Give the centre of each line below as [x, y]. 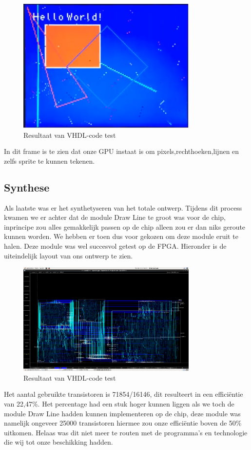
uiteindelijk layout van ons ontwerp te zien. [68, 255]
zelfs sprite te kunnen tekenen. [49, 161]
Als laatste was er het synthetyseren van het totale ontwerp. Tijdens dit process [123, 207]
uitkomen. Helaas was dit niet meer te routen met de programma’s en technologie [126, 432]
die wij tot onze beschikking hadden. [58, 442]
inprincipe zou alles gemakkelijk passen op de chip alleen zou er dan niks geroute [125, 226]
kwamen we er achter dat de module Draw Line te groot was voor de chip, [115, 217]
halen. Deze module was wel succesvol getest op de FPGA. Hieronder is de [115, 246]
